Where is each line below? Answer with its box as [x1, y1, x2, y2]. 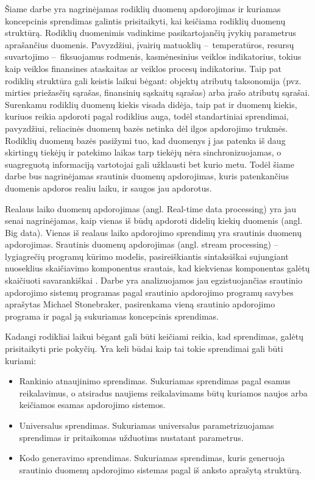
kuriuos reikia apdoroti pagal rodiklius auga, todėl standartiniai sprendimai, [5, 110, 289, 123]
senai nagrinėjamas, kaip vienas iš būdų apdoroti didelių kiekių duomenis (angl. [5, 214, 303, 227]
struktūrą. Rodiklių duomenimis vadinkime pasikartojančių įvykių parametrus [5, 26, 296, 39]
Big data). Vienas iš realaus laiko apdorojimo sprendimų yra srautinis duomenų [5, 226, 302, 238]
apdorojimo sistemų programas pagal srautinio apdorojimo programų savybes [5, 285, 294, 298]
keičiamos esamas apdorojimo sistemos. [19, 398, 166, 411]
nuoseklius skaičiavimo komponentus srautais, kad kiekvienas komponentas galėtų [5, 262, 310, 274]
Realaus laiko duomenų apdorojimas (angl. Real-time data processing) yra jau [5, 202, 297, 215]
